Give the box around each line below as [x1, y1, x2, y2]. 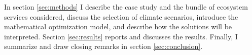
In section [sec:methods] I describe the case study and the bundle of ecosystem [4, 2, 248, 12]
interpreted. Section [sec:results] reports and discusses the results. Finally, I [4, 31, 238, 41]
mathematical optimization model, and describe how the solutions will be [4, 21, 232, 32]
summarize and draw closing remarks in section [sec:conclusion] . [4, 41, 203, 51]
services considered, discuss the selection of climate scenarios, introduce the [4, 11, 238, 22]
